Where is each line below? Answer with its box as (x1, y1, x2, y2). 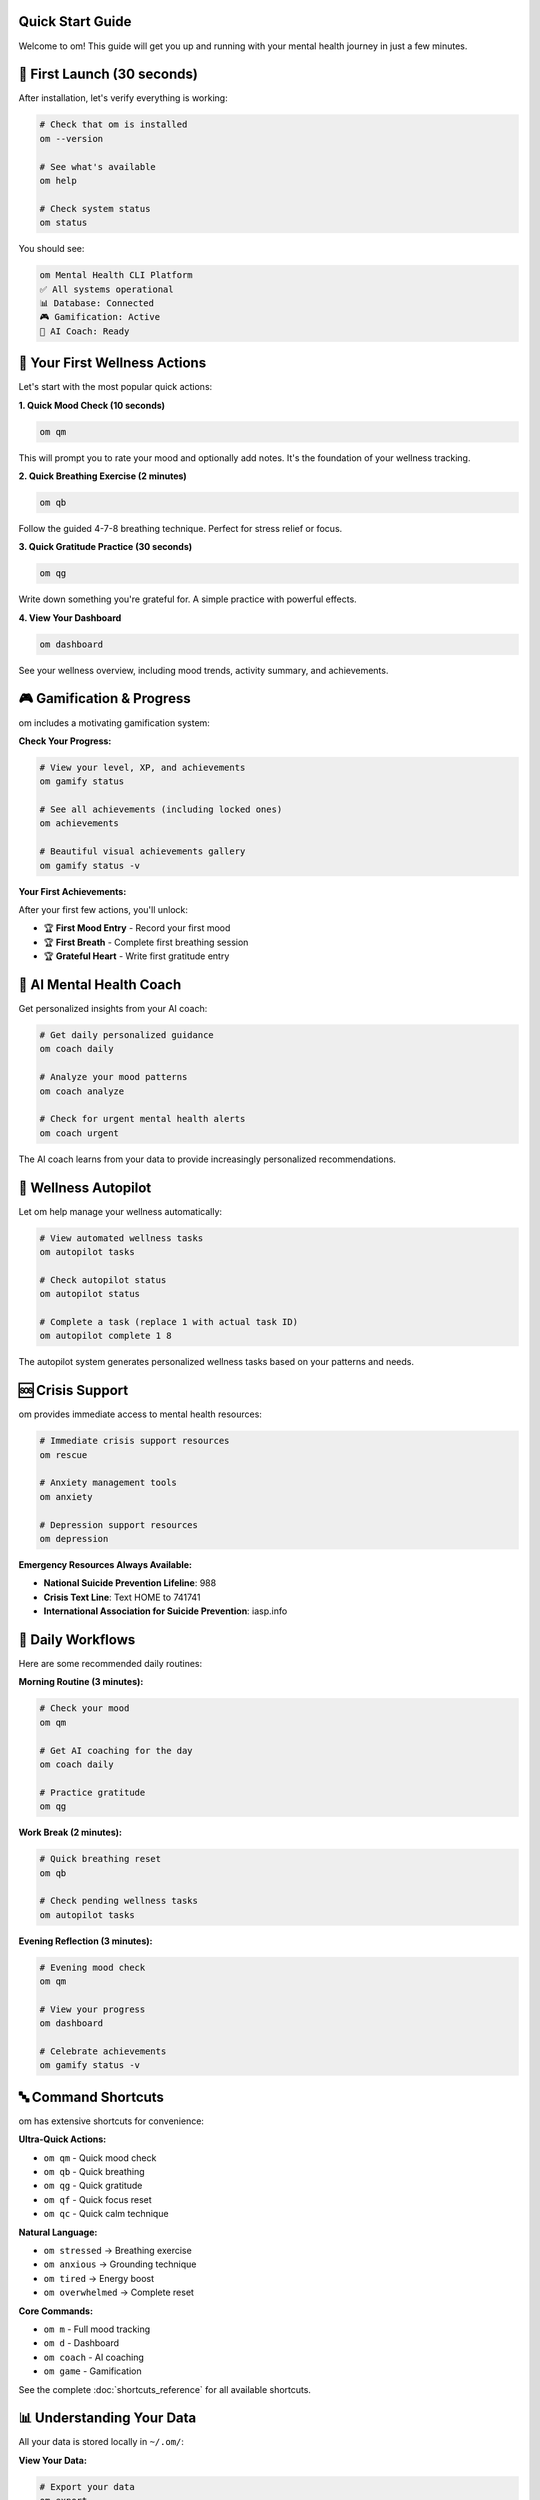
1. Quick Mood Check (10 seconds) (18, 399, 165, 411)
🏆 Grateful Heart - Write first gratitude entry (43, 950, 230, 962)
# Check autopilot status (39, 1274, 167, 1285)
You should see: (18, 243, 85, 255)
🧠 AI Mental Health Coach (18, 976, 182, 993)
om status (39, 217, 88, 229)
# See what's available (39, 161, 157, 172)
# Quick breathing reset (39, 1853, 162, 1865)
